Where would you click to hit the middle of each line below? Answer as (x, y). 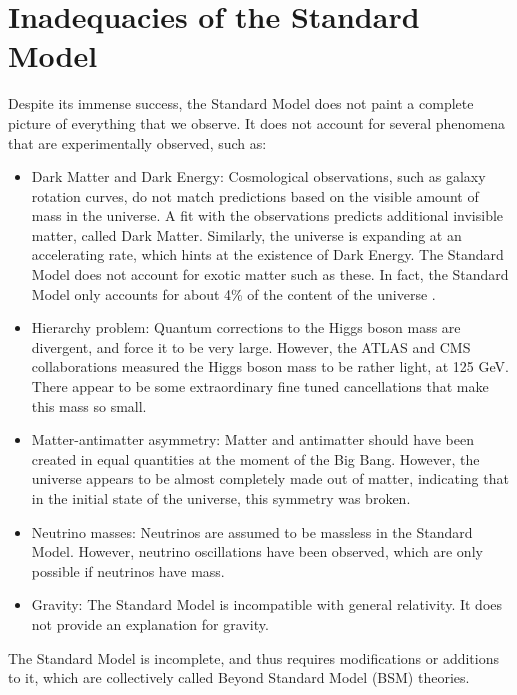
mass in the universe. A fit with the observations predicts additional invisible (267, 215)
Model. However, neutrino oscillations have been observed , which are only (257, 551)
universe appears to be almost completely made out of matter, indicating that (270, 478)
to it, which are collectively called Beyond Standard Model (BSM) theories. (239, 677)
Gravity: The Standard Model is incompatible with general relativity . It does (267, 604)
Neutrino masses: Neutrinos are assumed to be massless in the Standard (252, 531)
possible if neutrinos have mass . (128, 570)
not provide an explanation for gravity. (150, 623)
